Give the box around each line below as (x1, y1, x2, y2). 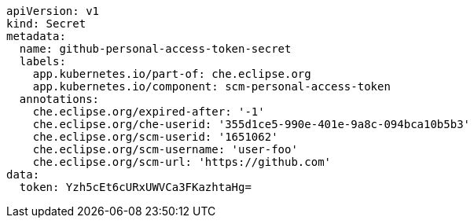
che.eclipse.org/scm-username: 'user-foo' (32, 143, 298, 156)
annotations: (19, 93, 100, 105)
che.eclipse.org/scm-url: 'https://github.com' (32, 156, 332, 168)
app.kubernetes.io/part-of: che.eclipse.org (32, 68, 311, 80)
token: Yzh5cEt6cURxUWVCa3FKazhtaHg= (19, 181, 252, 193)
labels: (19, 55, 66, 68)
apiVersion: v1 (6, 5, 100, 17)
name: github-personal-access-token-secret (19, 42, 292, 55)
